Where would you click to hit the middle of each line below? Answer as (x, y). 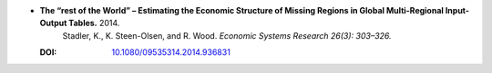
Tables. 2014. (94, 23)
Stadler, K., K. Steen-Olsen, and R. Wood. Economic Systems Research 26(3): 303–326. (227, 35)
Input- (457, 10)
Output (53, 23)
